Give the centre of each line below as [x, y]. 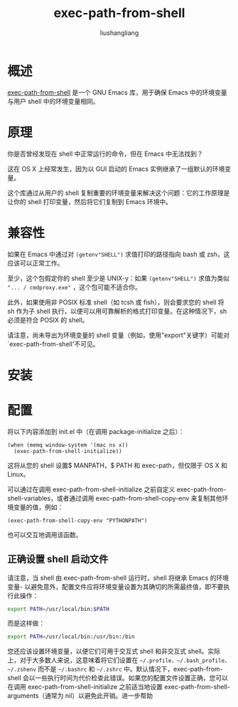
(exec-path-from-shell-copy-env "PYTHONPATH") [77, 521]
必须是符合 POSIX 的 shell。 [48, 320]
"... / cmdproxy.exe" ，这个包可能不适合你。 [75, 287]
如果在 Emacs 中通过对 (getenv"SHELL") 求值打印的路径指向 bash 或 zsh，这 [119, 254]
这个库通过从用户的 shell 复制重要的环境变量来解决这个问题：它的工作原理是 [119, 193]
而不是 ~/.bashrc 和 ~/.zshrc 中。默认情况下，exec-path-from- [130, 669]
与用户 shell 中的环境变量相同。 [53, 101]
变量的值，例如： [38, 507]
